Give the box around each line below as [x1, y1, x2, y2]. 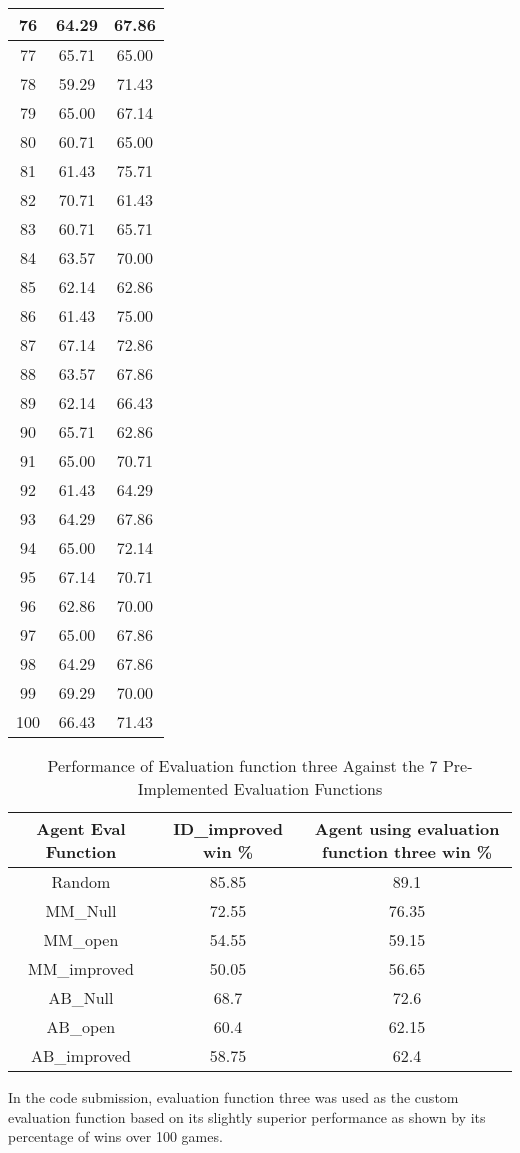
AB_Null [48, 986, 114, 1009]
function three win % [322, 840, 493, 863]
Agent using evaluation [314, 817, 500, 840]
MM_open [43, 928, 119, 951]
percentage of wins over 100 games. [8, 1126, 223, 1147]
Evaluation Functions [233, 777, 383, 800]
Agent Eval [36, 817, 126, 840]
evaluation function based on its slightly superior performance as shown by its [8, 1106, 486, 1127]
